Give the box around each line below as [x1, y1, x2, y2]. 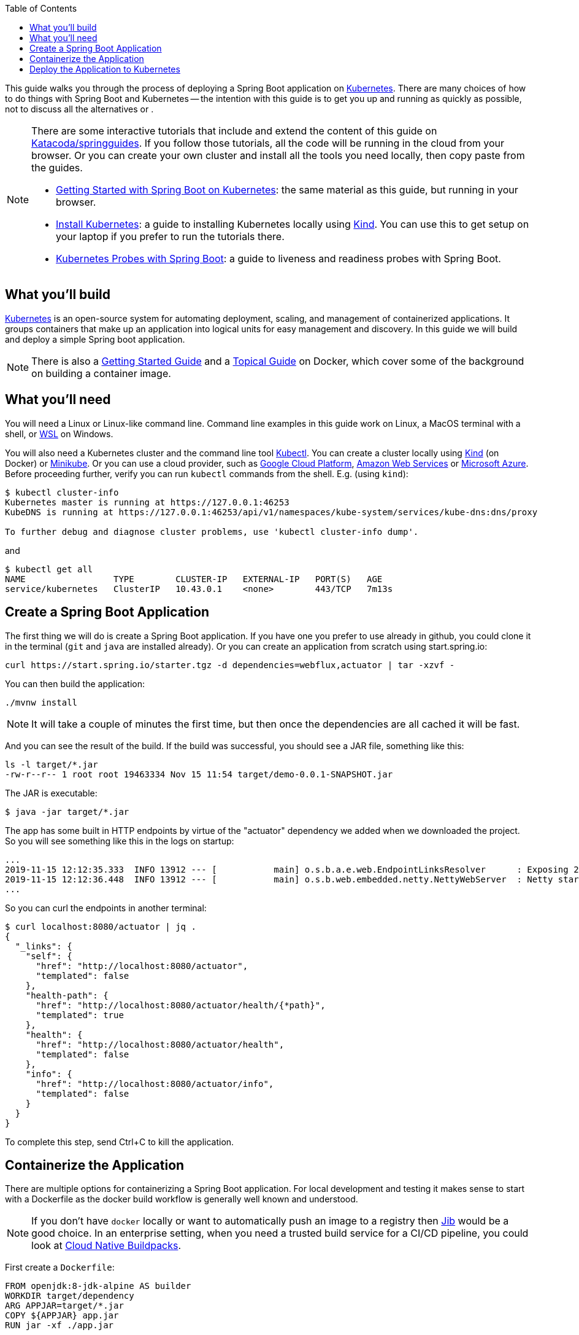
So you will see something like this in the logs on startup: [5, 835, 234, 846]
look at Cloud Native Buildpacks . [31, 1239, 182, 1252]
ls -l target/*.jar [5, 759, 98, 769]
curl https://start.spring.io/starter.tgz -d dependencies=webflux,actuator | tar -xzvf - [5, 660, 455, 670]
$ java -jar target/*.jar [5, 806, 129, 817]
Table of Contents [5, 3, 77, 14]
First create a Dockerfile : [5, 1262, 115, 1273]
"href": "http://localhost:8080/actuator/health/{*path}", [36, 1000, 326, 1010]
